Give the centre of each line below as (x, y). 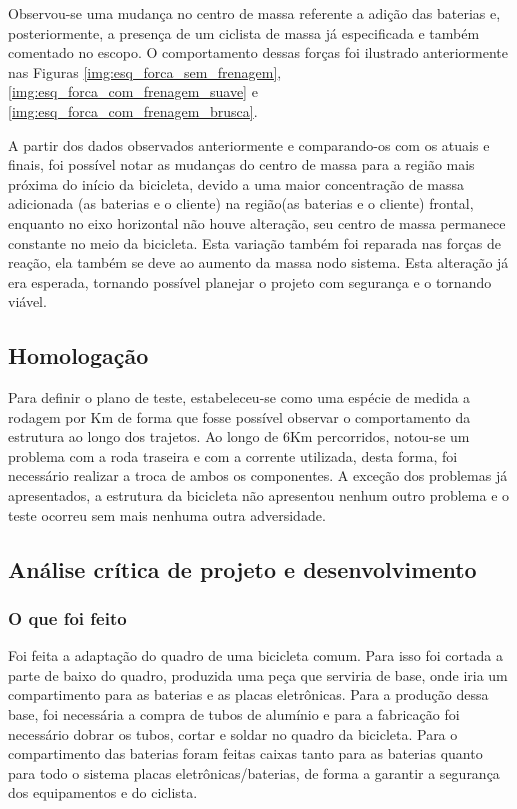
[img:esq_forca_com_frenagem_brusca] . (133, 110)
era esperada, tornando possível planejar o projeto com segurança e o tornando (250, 281)
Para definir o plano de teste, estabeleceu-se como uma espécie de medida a (239, 397)
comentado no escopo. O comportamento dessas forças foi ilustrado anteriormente (258, 52)
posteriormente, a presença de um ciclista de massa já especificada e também (244, 32)
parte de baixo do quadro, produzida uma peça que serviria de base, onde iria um (258, 674)
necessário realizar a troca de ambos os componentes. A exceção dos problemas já (258, 475)
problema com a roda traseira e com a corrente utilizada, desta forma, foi (233, 455)
